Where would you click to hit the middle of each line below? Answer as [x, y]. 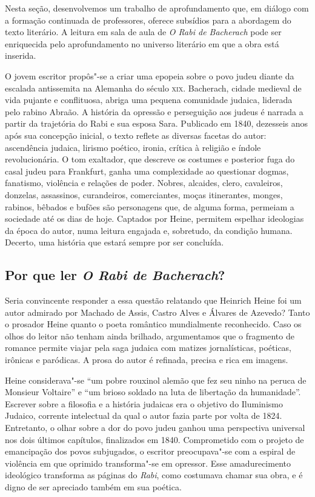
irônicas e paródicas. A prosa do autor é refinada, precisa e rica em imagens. [147, 360]
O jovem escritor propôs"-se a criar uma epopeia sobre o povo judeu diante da [150, 75]
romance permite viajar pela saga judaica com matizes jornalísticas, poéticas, [148, 348]
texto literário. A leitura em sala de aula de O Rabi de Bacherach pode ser [143, 32]
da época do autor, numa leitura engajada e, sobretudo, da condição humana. [149, 230]
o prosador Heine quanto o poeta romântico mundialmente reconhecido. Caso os [153, 324]
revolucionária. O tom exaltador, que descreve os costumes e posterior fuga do [150, 159]
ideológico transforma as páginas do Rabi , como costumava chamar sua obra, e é [154, 475]
